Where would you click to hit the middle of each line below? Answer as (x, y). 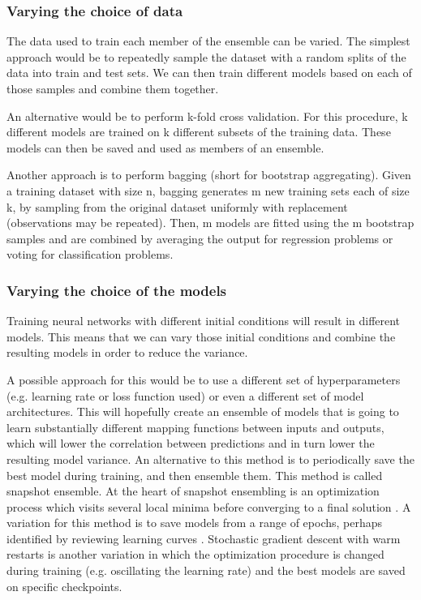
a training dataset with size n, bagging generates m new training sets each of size (208, 190)
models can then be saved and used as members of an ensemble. (165, 147)
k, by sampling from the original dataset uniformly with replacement (177, 206)
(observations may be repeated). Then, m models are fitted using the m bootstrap (210, 223)
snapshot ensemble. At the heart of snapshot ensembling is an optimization (193, 491)
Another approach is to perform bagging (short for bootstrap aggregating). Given (209, 175)
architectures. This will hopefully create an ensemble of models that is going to (203, 411)
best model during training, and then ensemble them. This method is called (195, 475)
